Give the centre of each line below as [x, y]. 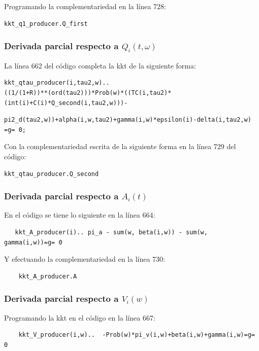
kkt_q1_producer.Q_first [46, 24]
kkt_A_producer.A [48, 276]
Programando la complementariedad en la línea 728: [85, 6]
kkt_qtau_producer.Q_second [52, 174]
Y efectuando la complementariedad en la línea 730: [85, 259]
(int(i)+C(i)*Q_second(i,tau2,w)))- [66, 103]
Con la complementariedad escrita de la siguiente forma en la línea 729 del [120, 146]
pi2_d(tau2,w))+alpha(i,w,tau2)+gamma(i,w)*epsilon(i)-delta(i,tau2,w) [128, 120]
